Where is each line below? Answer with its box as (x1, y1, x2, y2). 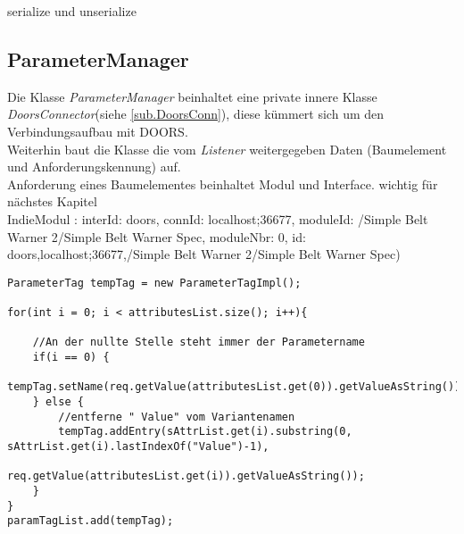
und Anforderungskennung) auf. (7, 157, 181, 176)
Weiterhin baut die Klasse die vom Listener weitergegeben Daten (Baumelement (7, 139, 447, 158)
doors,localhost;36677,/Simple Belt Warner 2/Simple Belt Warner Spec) (7, 245, 401, 263)
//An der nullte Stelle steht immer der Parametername (32, 336, 365, 349)
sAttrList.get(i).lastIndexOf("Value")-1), (7, 439, 269, 453)
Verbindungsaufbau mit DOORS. (7, 121, 188, 140)
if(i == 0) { (32, 351, 110, 364)
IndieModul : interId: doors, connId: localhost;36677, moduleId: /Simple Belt (7, 209, 428, 228)
